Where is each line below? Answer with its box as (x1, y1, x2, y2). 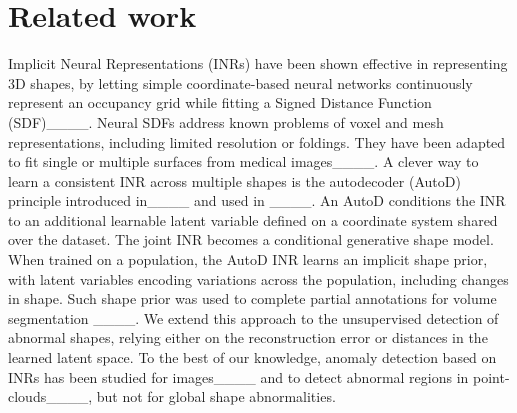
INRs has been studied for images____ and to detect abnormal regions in (8, 366, 469, 387)
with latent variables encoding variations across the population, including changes (8, 268, 509, 289)
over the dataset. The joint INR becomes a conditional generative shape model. (8, 229, 494, 250)
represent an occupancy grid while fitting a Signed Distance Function (8, 92, 432, 113)
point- (473, 366, 510, 387)
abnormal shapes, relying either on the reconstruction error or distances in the (8, 327, 488, 348)
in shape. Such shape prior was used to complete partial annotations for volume (8, 288, 497, 309)
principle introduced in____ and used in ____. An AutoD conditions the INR (8, 190, 506, 211)
